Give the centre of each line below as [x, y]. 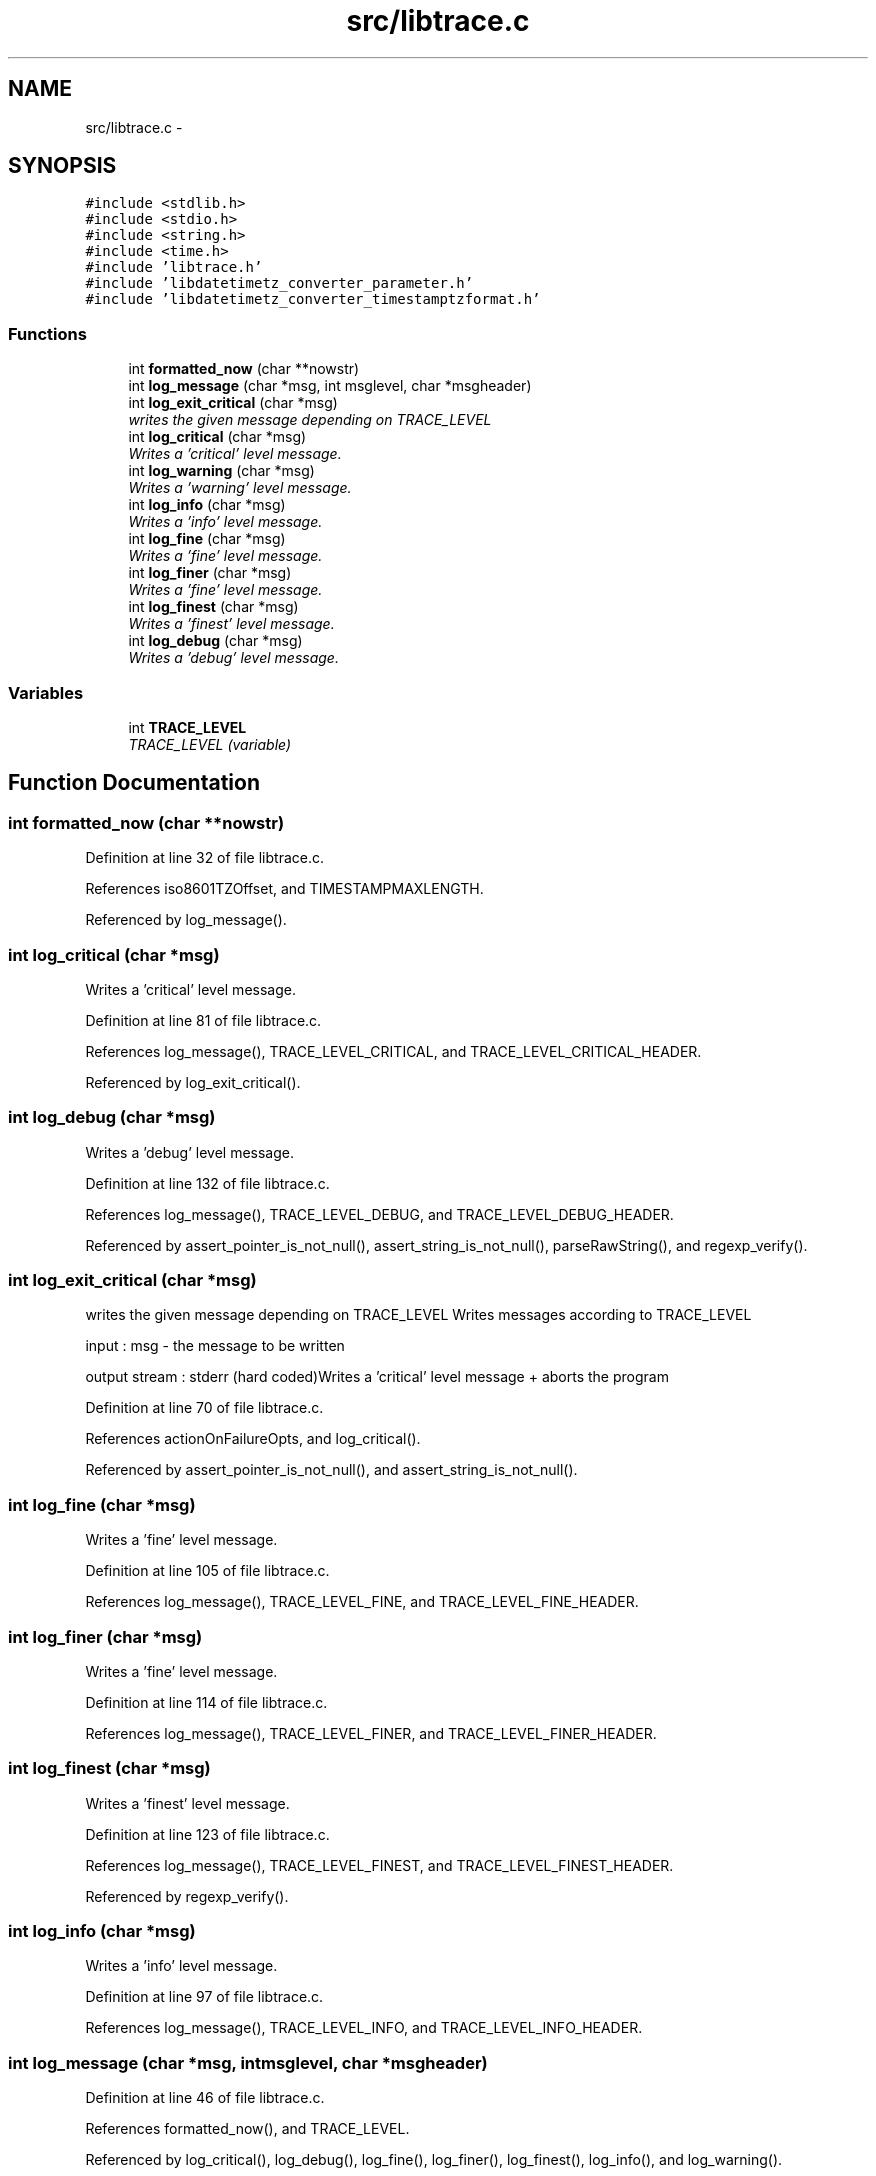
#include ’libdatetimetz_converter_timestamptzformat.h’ [313, 299]
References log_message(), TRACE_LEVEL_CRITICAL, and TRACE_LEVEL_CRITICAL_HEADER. [393, 1051]
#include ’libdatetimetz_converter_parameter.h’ [279, 283]
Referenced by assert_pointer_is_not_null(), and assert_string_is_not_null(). [331, 1470]
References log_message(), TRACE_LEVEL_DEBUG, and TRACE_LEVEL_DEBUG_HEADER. [379, 1214]
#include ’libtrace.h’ [174, 267]
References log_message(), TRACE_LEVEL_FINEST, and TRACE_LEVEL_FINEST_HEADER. [379, 1865]
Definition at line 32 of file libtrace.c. [204, 858]
